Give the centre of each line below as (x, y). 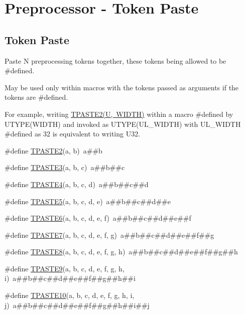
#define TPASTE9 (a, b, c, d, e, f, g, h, (65, 268)
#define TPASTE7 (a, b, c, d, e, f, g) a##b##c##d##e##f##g (109, 234)
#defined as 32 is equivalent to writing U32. (73, 134)
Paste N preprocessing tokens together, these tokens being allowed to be (115, 60)
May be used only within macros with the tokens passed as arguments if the (122, 87)
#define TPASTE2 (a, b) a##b (53, 150)
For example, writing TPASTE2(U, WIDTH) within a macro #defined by (119, 114)
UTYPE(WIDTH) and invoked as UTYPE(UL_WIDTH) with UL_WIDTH (123, 124)
